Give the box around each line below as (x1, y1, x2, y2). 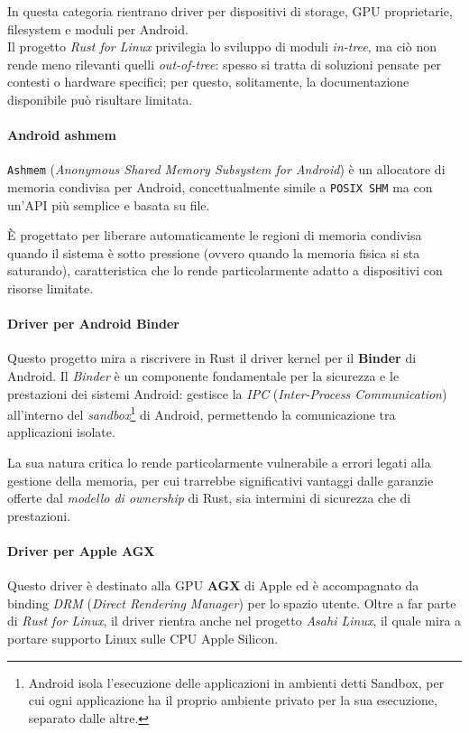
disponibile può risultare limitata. (7, 89, 193, 108)
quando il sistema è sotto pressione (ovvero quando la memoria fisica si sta (7, 243, 420, 262)
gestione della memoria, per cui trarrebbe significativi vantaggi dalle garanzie (7, 470, 434, 489)
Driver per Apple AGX (7, 542, 155, 561)
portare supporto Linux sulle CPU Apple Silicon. (7, 629, 279, 648)
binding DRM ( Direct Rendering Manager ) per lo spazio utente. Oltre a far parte (7, 593, 456, 612)
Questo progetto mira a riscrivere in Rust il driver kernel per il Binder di (7, 348, 417, 367)
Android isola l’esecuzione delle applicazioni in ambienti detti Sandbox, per (28, 673, 445, 691)
